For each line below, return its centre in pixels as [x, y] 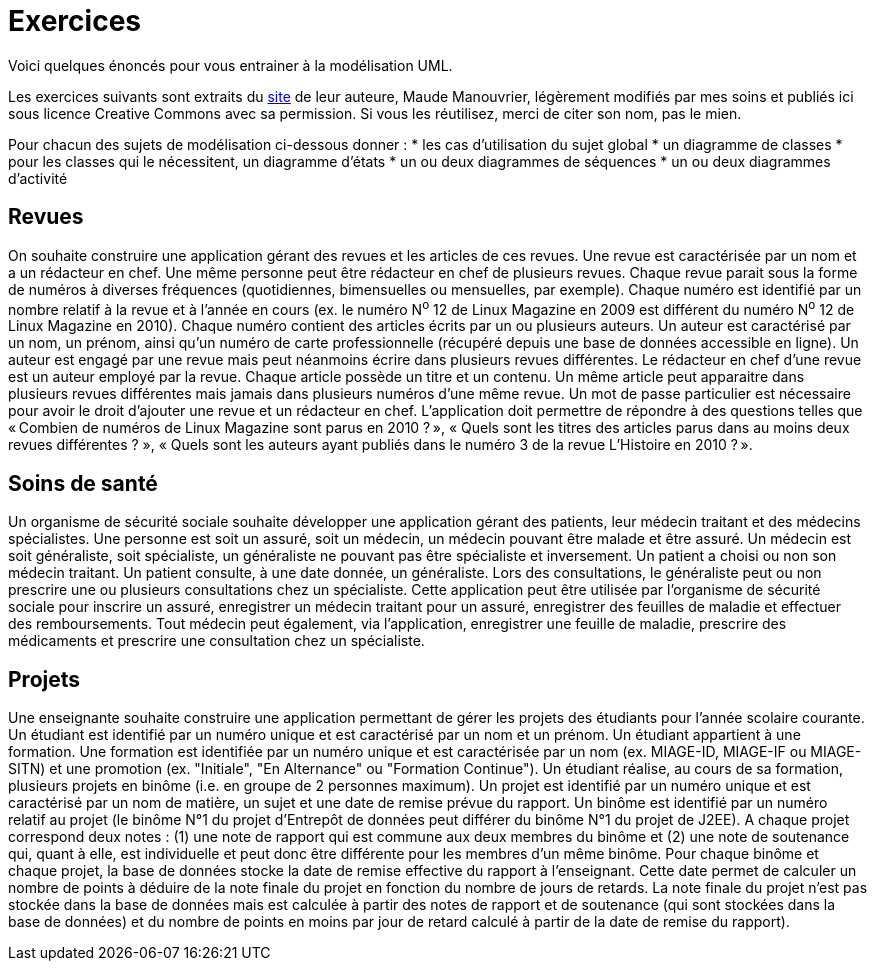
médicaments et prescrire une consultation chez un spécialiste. [216, 641]
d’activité [38, 178]
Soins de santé [83, 483]
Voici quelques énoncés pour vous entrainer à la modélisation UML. [230, 65]
